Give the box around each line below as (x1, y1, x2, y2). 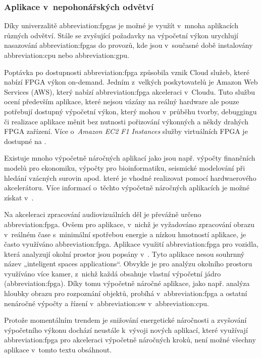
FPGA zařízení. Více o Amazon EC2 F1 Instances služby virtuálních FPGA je (4, 126, 248, 136)
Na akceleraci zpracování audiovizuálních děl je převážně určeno (4, 209, 201, 220)
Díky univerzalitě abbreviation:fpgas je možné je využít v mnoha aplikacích (4, 20, 238, 31)
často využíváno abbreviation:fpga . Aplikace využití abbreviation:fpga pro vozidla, (4, 239, 258, 249)
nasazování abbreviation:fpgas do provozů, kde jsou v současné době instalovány (4, 40, 253, 50)
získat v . (4, 192, 34, 202)
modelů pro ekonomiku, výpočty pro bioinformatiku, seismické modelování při (4, 162, 245, 173)
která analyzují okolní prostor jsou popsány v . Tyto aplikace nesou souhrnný (4, 248, 245, 259)
